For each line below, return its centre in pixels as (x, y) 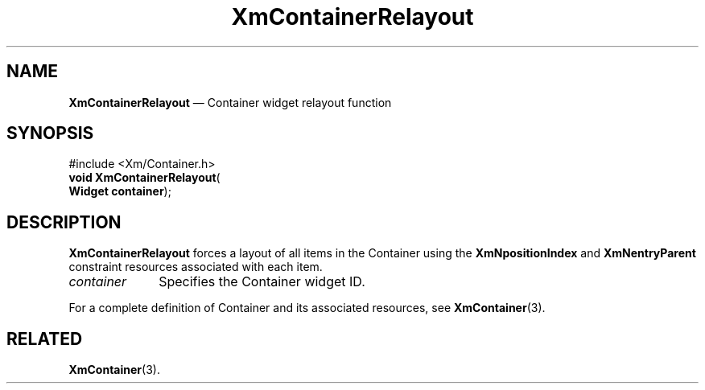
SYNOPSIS (50, 133)
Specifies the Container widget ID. (262, 282)
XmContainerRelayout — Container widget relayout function (230, 102)
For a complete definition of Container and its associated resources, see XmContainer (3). (307, 308)
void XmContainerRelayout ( (144, 178)
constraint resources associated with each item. (196, 267)
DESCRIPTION (64, 222)
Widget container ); (120, 191)
